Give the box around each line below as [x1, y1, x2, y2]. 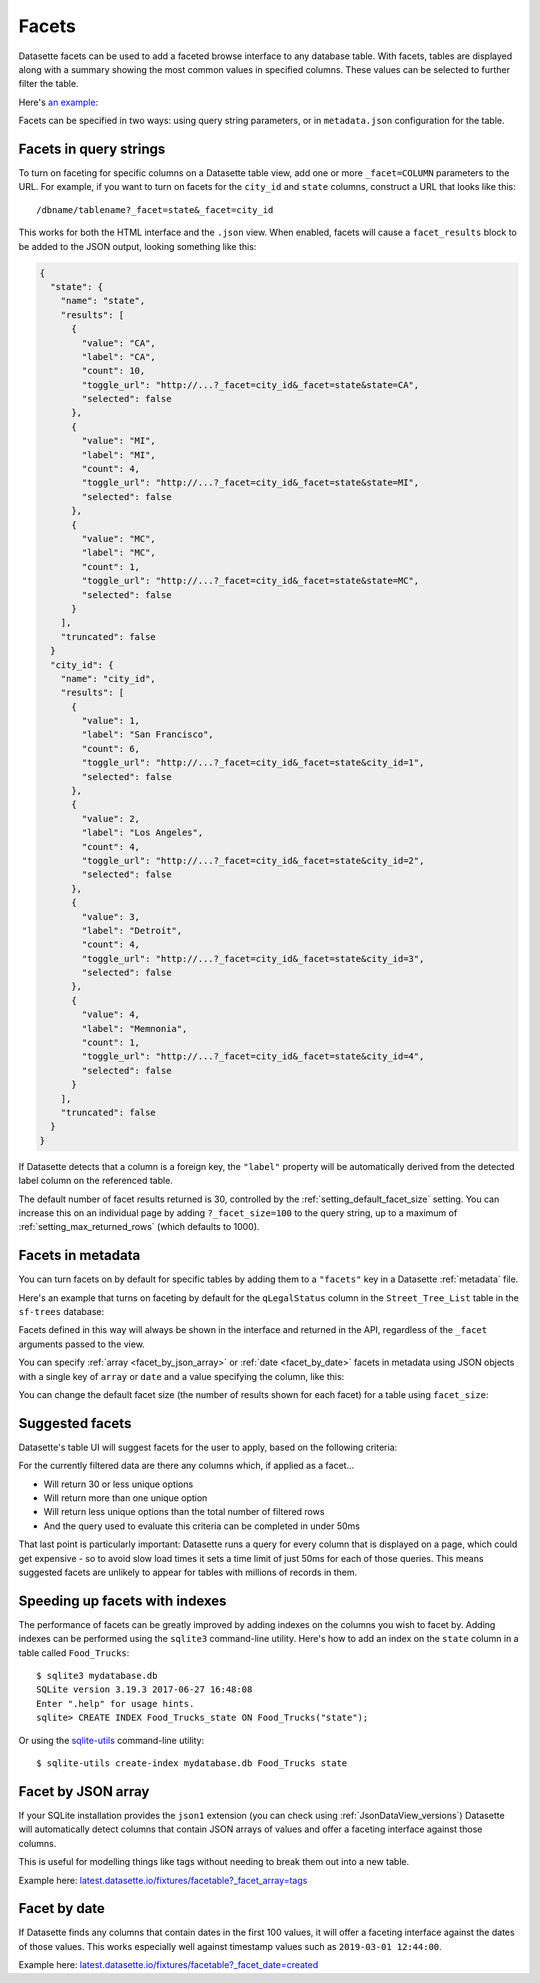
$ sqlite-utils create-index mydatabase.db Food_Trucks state [36, 1758, 348, 1769]
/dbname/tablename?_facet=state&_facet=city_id [36, 204, 274, 215]
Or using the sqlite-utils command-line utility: [18, 1734, 205, 1746]
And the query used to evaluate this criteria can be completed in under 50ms [43, 1520, 360, 1532]
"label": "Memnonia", [81, 1023, 188, 1034]
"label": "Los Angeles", [81, 827, 204, 839]
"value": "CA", [81, 337, 157, 349]
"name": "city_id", [60, 673, 157, 684]
